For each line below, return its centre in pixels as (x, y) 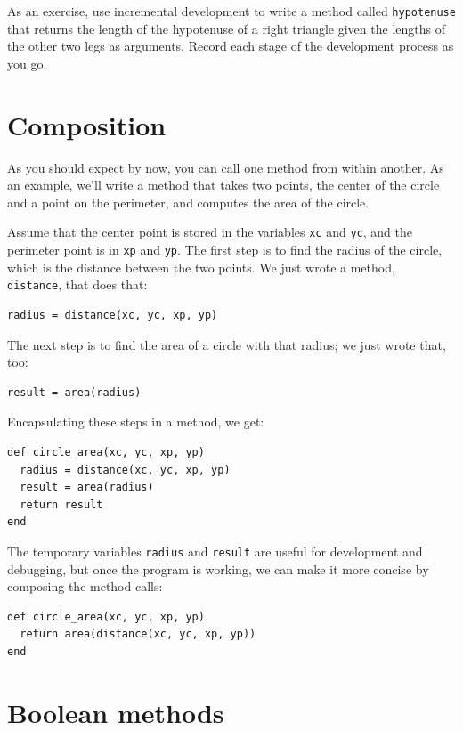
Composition (87, 124)
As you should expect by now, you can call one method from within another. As (226, 167)
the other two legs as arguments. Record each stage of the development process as (231, 46)
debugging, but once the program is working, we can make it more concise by (218, 568)
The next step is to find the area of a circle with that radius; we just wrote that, (227, 344)
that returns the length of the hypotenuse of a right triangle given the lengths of (226, 28)
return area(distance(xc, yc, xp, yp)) (138, 634)
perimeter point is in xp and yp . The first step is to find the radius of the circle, (225, 249)
